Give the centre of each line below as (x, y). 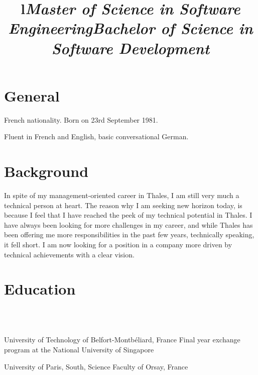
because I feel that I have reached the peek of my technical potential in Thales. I (128, 215)
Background (46, 171)
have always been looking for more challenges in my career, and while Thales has (128, 224)
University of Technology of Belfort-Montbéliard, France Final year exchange (122, 340)
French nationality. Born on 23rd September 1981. (81, 119)
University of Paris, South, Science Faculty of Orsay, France (96, 366)
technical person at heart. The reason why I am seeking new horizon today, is (123, 205)
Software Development (131, 48)
